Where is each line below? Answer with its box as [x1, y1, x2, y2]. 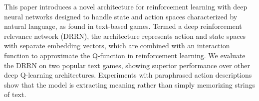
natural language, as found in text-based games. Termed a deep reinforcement [4, 21, 242, 31]
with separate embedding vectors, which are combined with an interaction [4, 40, 230, 51]
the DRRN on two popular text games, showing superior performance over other [4, 60, 251, 70]
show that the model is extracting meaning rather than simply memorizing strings [4, 79, 256, 90]
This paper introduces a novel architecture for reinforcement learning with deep [4, 1, 248, 11]
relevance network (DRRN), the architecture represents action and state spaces [4, 30, 246, 41]
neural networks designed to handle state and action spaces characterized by [4, 11, 238, 21]
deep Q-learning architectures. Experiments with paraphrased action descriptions [4, 70, 252, 80]
